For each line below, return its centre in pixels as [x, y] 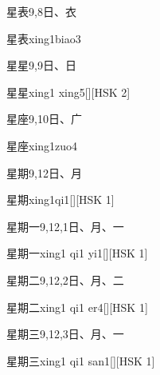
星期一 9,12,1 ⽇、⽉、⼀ [65, 226]
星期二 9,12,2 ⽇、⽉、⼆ [65, 279]
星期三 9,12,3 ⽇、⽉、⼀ [65, 334]
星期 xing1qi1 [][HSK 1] [60, 199]
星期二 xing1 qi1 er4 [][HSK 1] [77, 307]
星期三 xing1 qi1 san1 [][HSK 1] [81, 360]
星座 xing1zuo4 [42, 145]
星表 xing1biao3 [44, 38]
